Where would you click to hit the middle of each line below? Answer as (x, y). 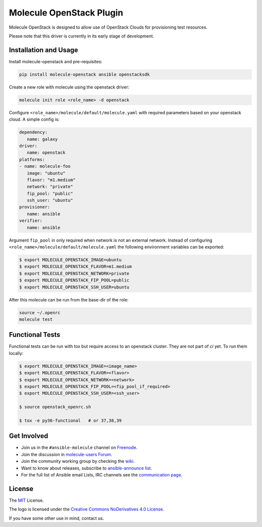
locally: (16, 353)
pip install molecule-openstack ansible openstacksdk (84, 74)
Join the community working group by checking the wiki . (78, 461)
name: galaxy (42, 139)
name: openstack (46, 153)
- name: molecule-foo (45, 166)
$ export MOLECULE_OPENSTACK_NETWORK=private (74, 273)
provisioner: (35, 207)
